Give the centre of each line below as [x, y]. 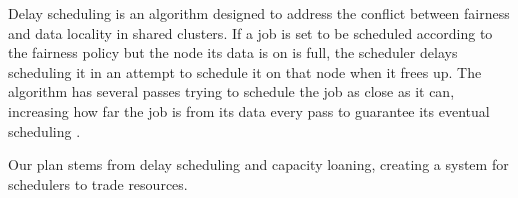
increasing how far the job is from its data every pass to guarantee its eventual [249, 110]
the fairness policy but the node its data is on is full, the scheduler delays [233, 52]
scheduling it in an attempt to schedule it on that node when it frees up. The [245, 71]
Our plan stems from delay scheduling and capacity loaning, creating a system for [258, 164]
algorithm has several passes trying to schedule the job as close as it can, [231, 91]
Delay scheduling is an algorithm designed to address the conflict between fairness [259, 13]
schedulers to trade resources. [98, 183]
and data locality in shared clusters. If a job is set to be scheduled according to [250, 32]
